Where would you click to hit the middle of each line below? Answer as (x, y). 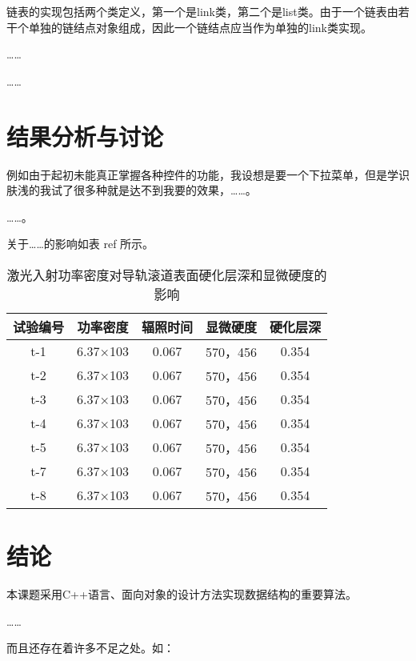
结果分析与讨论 (85, 136)
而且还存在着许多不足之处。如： (90, 648)
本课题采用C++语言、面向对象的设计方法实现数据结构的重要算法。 (182, 594)
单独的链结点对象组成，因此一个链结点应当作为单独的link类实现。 (200, 27)
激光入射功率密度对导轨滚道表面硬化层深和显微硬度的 (167, 274)
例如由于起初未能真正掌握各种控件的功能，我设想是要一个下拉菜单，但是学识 (208, 174)
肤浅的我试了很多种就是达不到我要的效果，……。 (132, 190)
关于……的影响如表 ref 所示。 (80, 244)
